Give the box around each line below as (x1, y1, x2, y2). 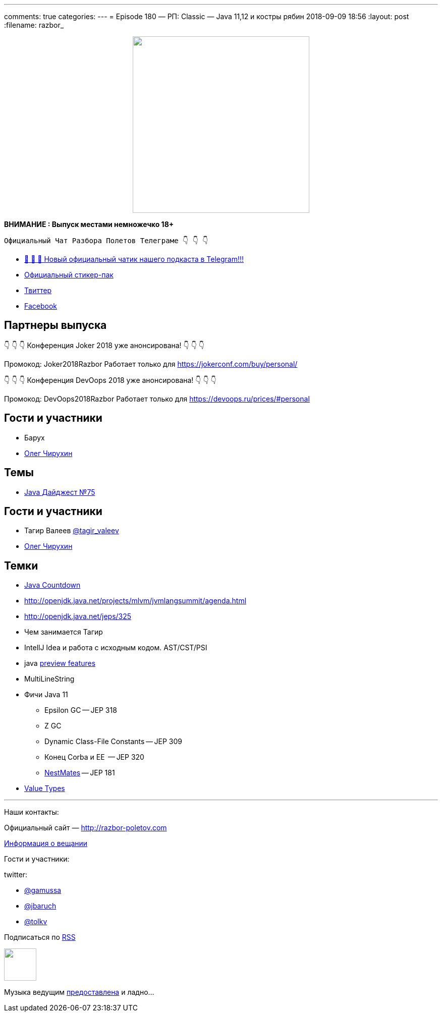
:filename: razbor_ (4, 21, 64, 29)
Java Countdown (24, 581, 81, 590)
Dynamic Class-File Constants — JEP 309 (44, 737, 182, 746)
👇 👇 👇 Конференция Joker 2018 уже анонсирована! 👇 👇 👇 (4, 341, 205, 350)
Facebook (24, 302, 57, 310)
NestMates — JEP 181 (44, 768, 115, 777)
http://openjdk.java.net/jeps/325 (24, 612, 132, 621)
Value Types (24, 784, 65, 793)
